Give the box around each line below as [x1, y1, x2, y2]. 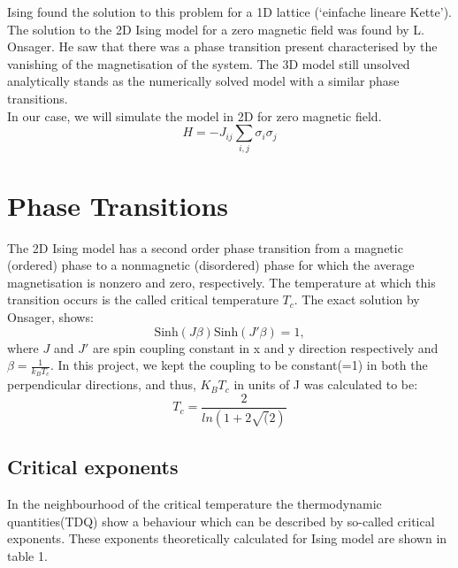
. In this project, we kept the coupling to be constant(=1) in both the [50, 356, 428, 374]
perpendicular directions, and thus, [7, 375, 196, 394]
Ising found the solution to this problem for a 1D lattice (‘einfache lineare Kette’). [7, 3, 453, 20]
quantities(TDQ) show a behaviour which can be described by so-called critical [7, 511, 435, 530]
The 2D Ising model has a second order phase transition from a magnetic [7, 238, 403, 257]
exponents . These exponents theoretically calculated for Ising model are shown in [7, 529, 447, 548]
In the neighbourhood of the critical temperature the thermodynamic [7, 495, 382, 513]
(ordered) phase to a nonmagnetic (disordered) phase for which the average [7, 256, 415, 274]
